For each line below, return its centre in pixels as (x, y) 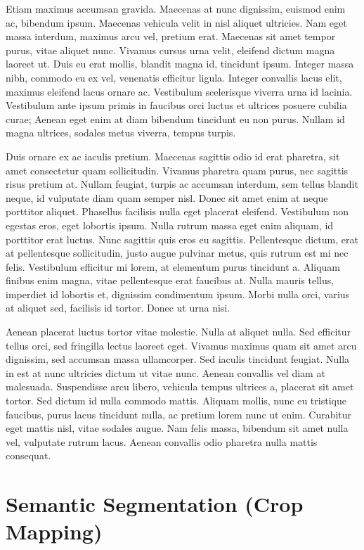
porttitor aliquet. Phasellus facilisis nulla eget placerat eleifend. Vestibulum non (177, 211)
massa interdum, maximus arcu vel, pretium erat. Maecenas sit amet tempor (171, 36)
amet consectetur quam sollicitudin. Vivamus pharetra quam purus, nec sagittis (177, 170)
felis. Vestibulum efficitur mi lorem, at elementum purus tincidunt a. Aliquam (173, 266)
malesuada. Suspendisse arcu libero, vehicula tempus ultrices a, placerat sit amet (180, 386)
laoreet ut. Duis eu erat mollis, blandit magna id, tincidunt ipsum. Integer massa (180, 64)
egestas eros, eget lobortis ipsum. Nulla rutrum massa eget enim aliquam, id (170, 225)
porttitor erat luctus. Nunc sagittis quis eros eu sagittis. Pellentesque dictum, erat (182, 239)
